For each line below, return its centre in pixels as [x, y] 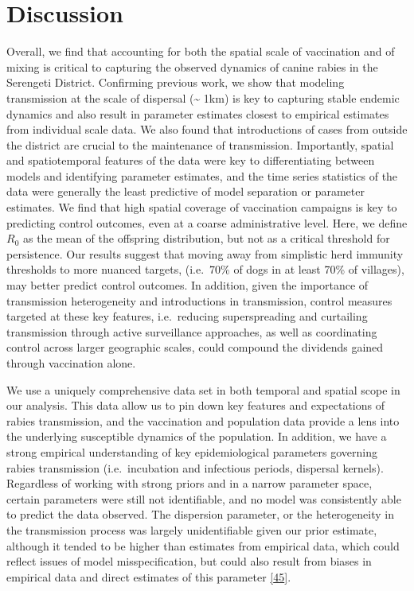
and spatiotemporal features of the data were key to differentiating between [191, 160]
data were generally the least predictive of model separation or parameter [186, 191]
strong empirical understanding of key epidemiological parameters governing [192, 451]
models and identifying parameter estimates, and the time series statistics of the [202, 175]
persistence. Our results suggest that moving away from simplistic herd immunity [205, 253]
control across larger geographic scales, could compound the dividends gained [195, 347]
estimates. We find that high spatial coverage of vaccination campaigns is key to [202, 207]
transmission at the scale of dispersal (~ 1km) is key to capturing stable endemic [203, 97]
